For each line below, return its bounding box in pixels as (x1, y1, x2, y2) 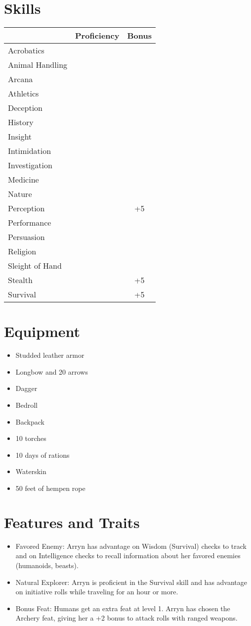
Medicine (8, 174, 39, 186)
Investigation (8, 159, 52, 171)
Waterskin (15, 466, 46, 477)
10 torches (15, 433, 46, 443)
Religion (8, 245, 37, 257)
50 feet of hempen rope (15, 483, 85, 493)
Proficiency (75, 30, 120, 42)
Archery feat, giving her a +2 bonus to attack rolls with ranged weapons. (15, 613, 238, 623)
